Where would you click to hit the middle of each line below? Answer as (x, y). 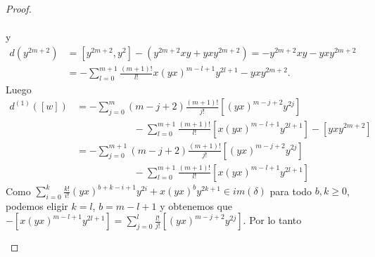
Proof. (19, 8)
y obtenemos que (196, 205)
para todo (291, 191)
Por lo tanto (275, 220)
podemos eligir (37, 205)
